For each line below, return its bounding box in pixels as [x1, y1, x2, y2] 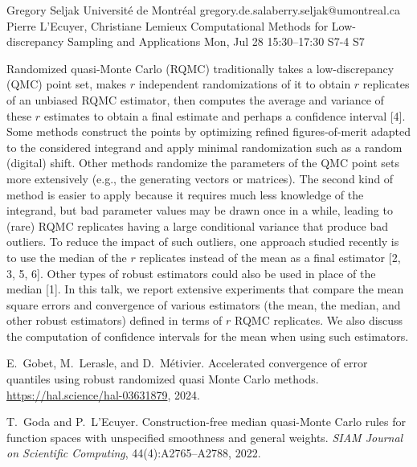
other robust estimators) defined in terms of [6, 312, 223, 329]
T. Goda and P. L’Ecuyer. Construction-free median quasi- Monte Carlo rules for [6, 413, 407, 430]
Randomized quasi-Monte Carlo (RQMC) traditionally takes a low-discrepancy [6, 59, 395, 76]
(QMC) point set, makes [6, 76, 127, 92]
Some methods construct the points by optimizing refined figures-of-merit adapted [6, 123, 411, 140]
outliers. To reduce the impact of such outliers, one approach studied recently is [6, 233, 399, 250]
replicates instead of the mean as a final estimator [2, [139, 248, 401, 265]
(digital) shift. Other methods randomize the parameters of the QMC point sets [6, 154, 399, 171]
